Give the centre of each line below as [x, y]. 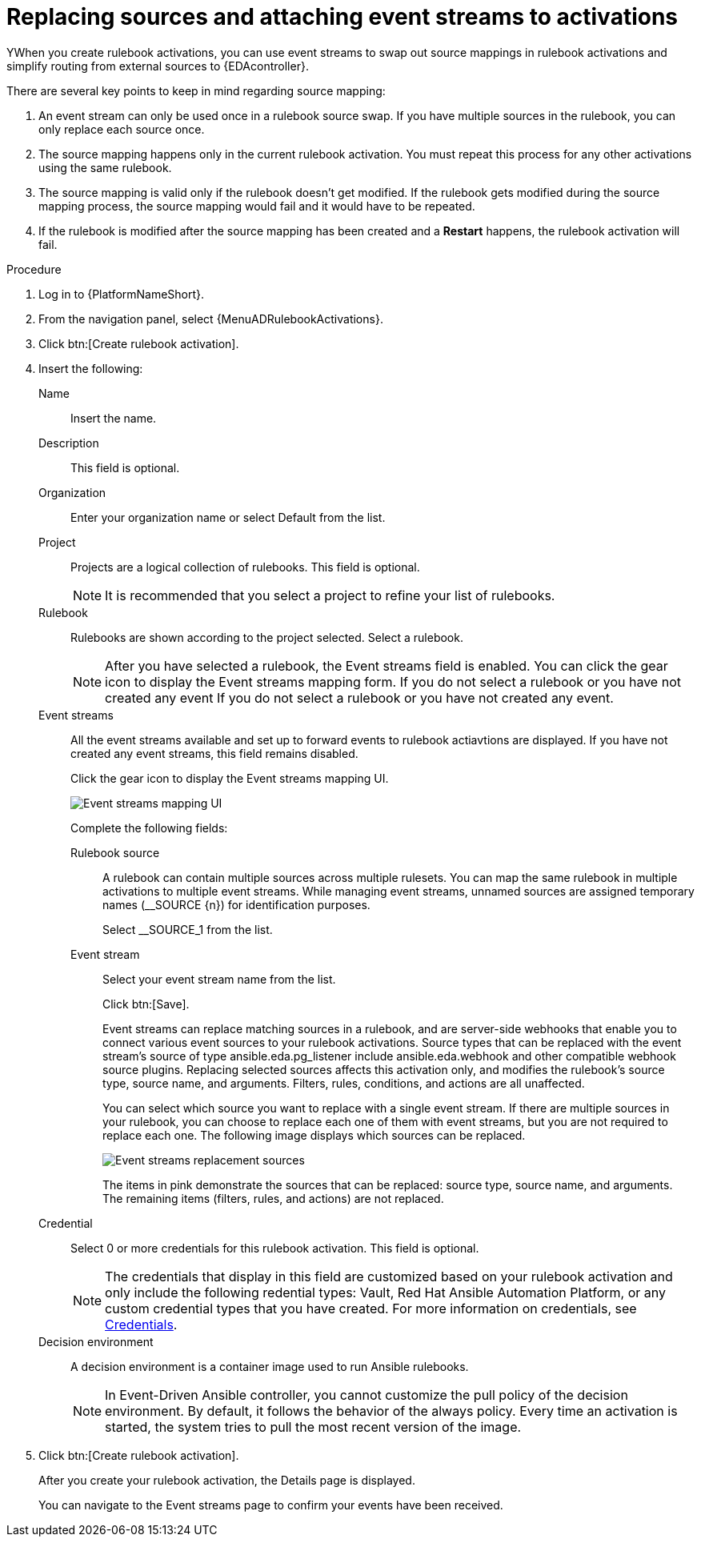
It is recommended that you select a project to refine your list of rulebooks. [330, 595]
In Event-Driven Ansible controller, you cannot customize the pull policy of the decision [367, 1395]
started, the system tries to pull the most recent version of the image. [313, 1427]
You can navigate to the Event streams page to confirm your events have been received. [271, 1505]
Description [69, 443]
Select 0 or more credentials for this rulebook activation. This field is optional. [275, 1248]
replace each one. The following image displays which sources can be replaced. [314, 1135]
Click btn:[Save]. [146, 1004]
